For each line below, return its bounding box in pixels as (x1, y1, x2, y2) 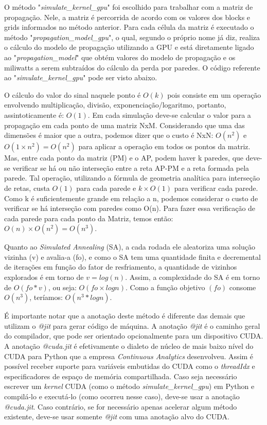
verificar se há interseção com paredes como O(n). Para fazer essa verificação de (4, 203, 256, 214)
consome (229, 281, 256, 292)
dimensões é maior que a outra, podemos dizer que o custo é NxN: (4, 130, 213, 140)
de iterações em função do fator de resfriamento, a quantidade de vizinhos (4, 261, 237, 272)
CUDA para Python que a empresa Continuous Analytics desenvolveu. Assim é (4, 350, 254, 361)
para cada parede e (76, 182, 136, 193)
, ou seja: (48, 281, 77, 292)
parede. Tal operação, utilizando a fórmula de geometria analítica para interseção (4, 172, 260, 183)
